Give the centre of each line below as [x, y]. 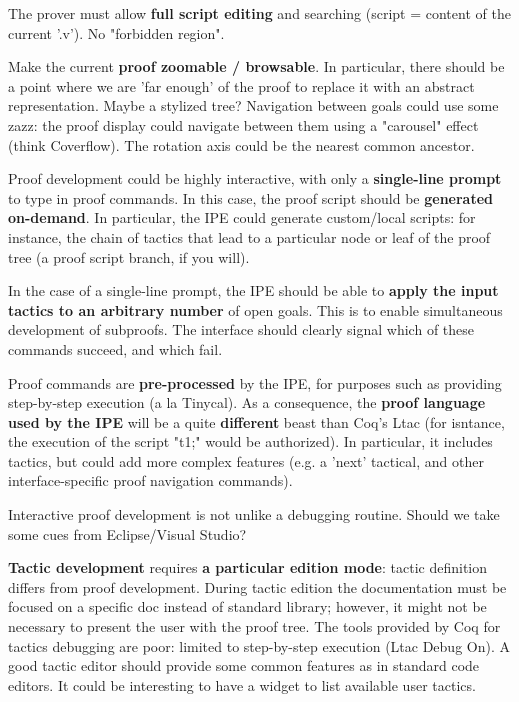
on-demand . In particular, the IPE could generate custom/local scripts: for [242, 217]
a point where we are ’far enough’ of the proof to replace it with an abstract [241, 85]
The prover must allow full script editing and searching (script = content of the [259, 13]
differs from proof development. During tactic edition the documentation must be [257, 586]
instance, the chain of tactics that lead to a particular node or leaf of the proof [249, 236]
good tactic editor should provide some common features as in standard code [244, 665]
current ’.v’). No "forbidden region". [116, 32]
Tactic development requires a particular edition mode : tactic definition [248, 567]
